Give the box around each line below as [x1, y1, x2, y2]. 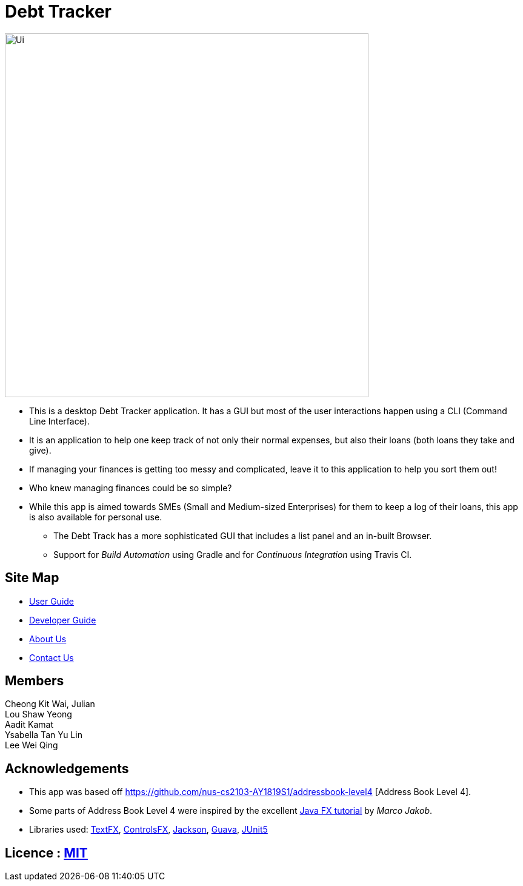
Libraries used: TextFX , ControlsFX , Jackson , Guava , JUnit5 [29, 824, 268, 835]
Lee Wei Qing [5, 740, 58, 751]
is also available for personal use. [29, 511, 162, 522]
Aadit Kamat [5, 719, 53, 730]
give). [29, 445, 52, 455]
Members [5, 673, 64, 689]
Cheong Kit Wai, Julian [5, 699, 95, 710]
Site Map [5, 570, 59, 586]
